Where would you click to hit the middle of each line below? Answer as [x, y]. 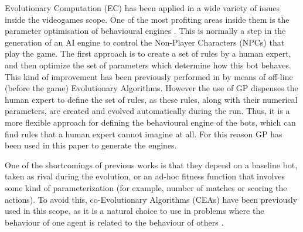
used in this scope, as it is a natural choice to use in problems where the [135, 211]
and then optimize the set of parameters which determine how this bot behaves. [148, 65]
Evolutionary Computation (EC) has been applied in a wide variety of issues [142, 8]
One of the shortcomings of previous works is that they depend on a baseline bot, [151, 165]
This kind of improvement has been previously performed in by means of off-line [149, 76]
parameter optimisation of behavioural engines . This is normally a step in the [145, 31]
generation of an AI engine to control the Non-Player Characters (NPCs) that [145, 42]
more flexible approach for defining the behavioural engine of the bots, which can [150, 122]
